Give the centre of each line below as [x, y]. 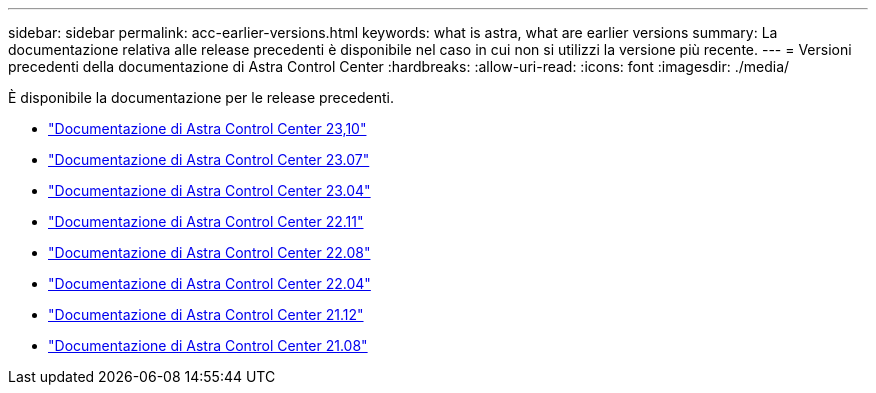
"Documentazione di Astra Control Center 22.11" [206, 221]
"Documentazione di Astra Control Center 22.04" [209, 283]
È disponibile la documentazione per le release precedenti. [201, 97]
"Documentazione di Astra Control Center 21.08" [208, 345]
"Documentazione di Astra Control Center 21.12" [206, 314]
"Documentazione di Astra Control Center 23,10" [207, 128]
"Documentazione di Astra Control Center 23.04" [209, 190]
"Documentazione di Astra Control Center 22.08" [209, 252]
